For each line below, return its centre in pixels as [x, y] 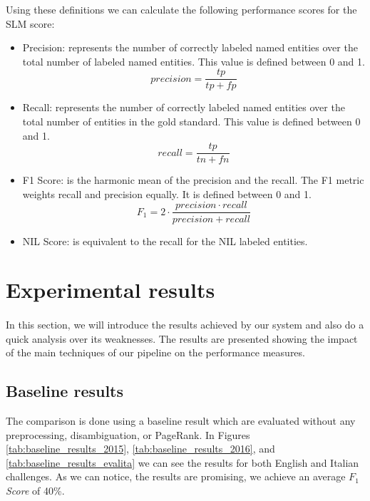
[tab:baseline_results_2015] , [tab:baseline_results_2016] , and [140, 449]
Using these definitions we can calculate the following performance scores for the [181, 9]
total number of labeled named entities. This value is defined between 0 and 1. [194, 61]
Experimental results [111, 290]
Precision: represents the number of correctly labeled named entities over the [190, 47]
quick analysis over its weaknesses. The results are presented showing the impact [182, 338]
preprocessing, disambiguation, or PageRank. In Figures [128, 434]
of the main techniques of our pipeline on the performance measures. [155, 352]
